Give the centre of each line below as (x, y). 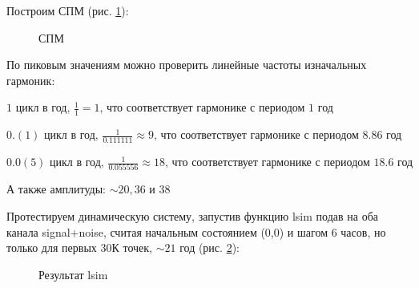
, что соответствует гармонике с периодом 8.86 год (278, 136)
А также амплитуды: (56, 189)
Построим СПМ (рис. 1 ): (68, 10)
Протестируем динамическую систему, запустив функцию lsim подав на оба (192, 215)
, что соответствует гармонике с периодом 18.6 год (289, 163)
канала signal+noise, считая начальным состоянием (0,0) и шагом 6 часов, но (196, 231)
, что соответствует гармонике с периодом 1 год (216, 109)
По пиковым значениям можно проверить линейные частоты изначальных (187, 65)
